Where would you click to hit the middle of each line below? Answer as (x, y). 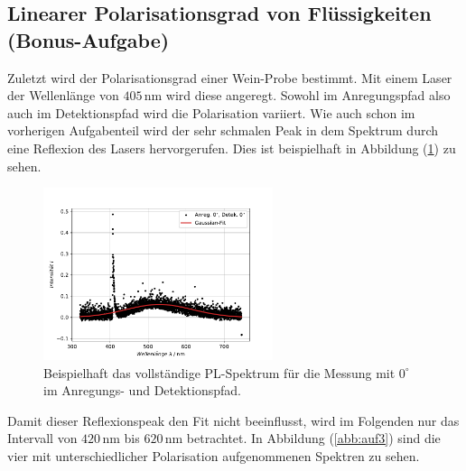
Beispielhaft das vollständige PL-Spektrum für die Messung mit (219, 372)
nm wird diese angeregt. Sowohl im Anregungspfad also (297, 95)
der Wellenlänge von (63, 95)
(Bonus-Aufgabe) (89, 39)
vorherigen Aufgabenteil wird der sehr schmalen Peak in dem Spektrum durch (223, 130)
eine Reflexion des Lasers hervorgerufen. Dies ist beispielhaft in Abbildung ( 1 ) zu (232, 148)
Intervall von (42, 438)
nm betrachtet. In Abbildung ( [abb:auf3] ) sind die (303, 438)
